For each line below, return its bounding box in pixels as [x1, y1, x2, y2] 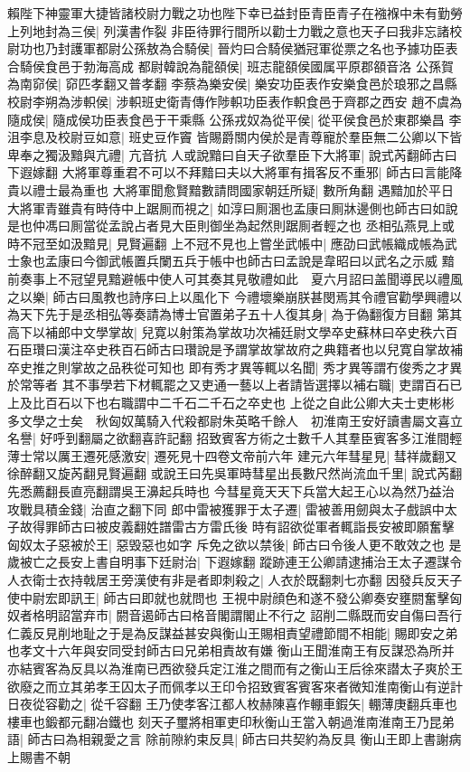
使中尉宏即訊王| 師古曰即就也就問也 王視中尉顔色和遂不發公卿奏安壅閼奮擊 [7, 588, 450, 607]
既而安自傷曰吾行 [361, 606, 463, 625]
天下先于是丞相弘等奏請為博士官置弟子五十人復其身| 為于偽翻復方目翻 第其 [19, 305, 463, 324]
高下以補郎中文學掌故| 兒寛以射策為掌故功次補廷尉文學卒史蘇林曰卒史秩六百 [7, 322, 458, 341]
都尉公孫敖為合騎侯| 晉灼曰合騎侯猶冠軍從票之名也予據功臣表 [95, 39, 458, 58]
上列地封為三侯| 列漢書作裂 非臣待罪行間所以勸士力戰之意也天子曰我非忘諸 [7, 21, 450, 40]
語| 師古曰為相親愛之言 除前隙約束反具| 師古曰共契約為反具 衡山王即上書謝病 [7, 730, 462, 748]
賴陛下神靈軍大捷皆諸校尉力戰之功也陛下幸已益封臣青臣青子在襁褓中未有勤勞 [7, 4, 463, 22]
